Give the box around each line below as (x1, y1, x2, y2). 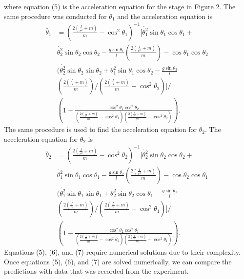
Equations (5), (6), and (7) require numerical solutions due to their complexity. (4, 247, 241, 257)
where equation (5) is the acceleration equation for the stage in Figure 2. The (4, 1, 236, 11)
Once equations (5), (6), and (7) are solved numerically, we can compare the (4, 256, 232, 266)
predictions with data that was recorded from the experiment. (4, 266, 189, 276)
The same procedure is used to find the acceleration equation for (4, 124, 197, 134)
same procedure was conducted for (4, 11, 107, 21)
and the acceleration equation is (117, 11, 213, 21)
